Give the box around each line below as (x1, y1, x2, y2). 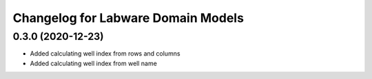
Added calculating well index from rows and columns (30, 49, 180, 58)
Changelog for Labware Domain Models (12, 10, 245, 25)
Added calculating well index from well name (30, 59, 158, 67)
